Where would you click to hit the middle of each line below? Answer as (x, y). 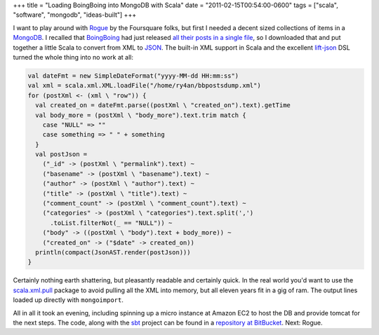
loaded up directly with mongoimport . (68, 300)
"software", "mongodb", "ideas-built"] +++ (75, 15)
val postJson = (61, 155)
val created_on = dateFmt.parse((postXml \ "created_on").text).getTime (163, 105)
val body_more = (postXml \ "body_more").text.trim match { (141, 115)
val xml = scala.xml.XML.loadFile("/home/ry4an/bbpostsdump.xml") (144, 86)
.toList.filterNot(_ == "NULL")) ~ (111, 223)
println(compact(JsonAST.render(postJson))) (113, 252)
